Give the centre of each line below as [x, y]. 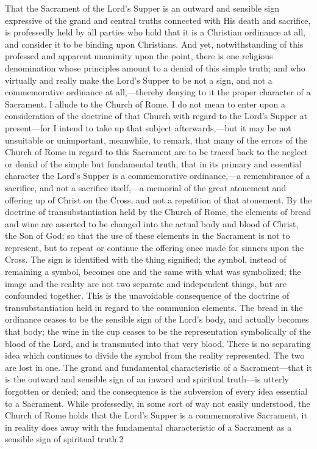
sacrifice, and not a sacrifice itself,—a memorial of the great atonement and [146, 187]
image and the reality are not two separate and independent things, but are [146, 283]
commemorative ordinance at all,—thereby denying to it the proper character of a [158, 92]
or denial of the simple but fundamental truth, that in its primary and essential [154, 163]
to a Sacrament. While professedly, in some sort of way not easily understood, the [158, 403]
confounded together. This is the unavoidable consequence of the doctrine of [147, 295]
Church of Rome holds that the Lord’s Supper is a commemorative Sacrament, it [156, 415]
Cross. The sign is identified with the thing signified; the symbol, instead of [146, 259]
